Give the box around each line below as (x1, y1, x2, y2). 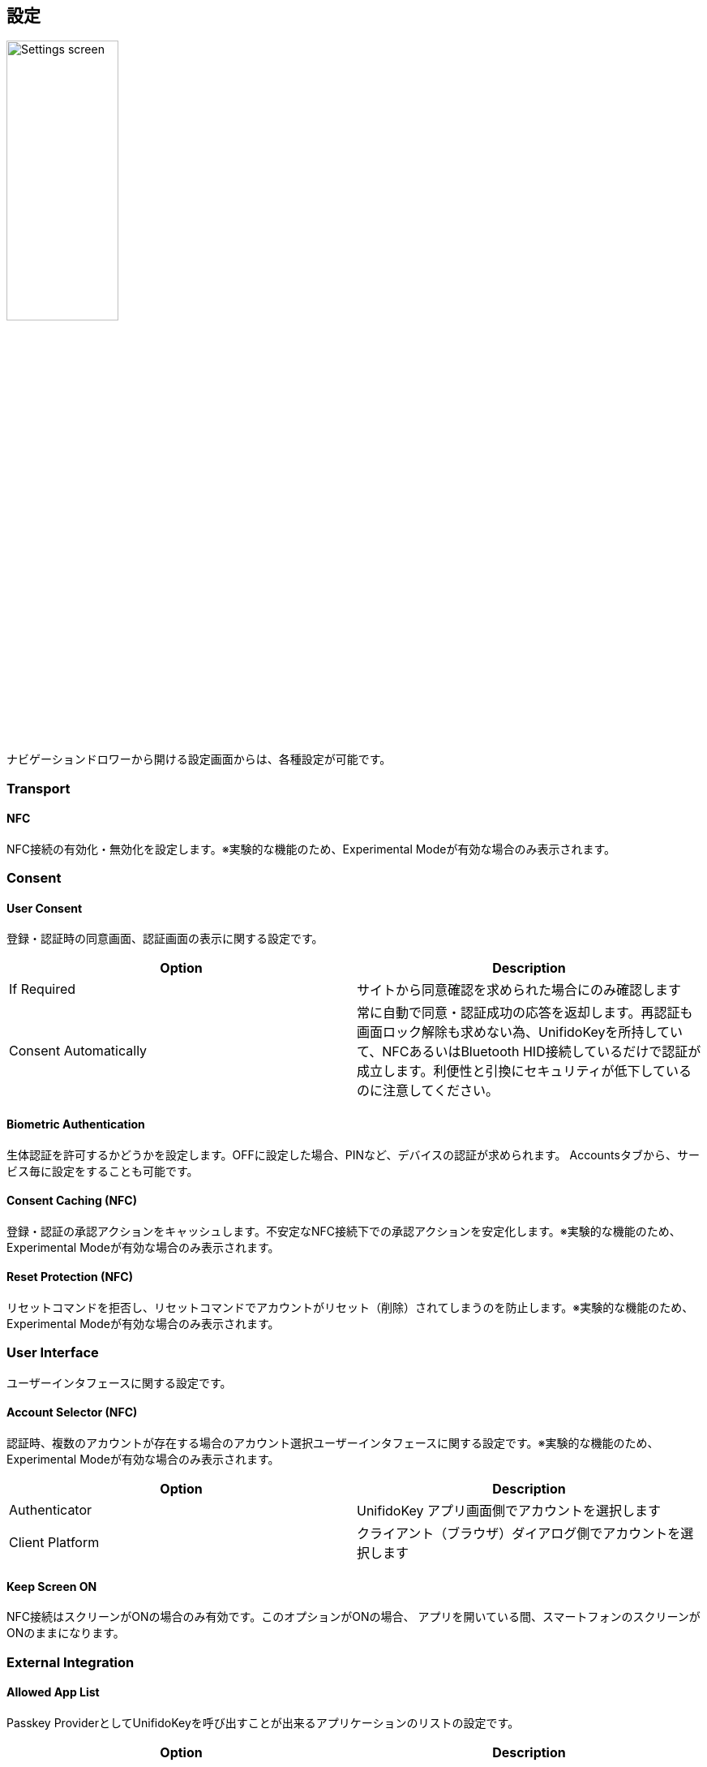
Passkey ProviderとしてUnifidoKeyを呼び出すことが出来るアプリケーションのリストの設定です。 (6, 1715, 520, 1730)
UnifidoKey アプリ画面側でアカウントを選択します (357, 1503, 662, 1520)
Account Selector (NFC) (6, 1405, 138, 1420)
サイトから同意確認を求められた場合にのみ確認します (357, 982, 682, 999)
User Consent (6, 901, 83, 915)
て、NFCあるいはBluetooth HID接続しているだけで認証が (357, 1043, 701, 1060)
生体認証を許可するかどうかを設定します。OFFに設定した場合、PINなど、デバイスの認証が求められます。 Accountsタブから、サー (6, 1147, 700, 1162)
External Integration (6, 1653, 135, 1670)
